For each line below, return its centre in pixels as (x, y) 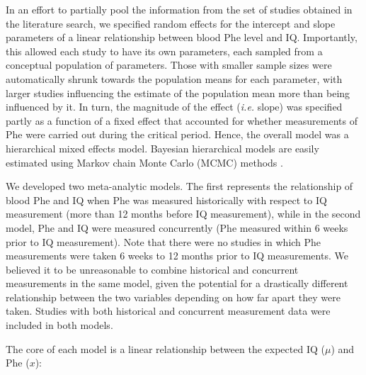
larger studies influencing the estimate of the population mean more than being (178, 93)
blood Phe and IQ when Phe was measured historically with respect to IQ (166, 200)
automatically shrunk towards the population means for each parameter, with (174, 78)
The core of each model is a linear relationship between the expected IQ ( (165, 348)
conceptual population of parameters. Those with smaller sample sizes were (169, 65)
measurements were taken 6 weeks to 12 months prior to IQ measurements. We (177, 256)
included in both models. (59, 325)
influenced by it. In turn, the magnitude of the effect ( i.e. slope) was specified (174, 107)
